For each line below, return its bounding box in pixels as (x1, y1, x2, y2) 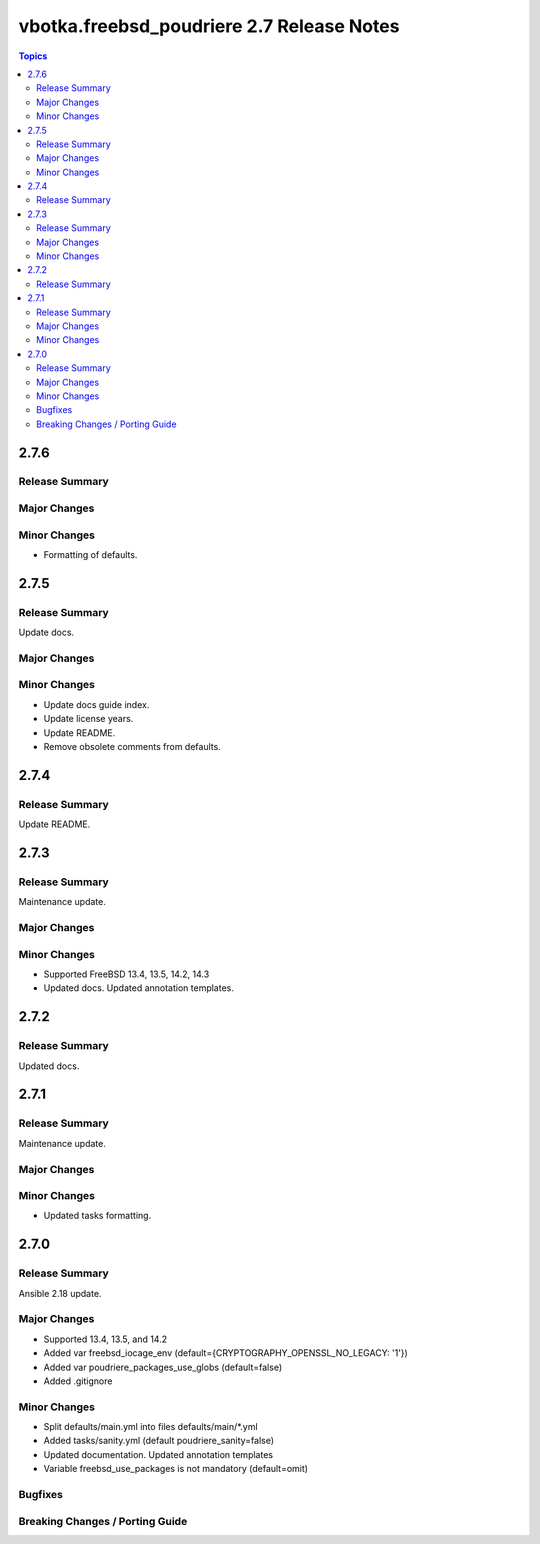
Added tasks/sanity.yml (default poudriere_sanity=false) (43, 1435, 275, 1447)
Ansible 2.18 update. (18, 1287, 102, 1299)
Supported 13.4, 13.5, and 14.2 (43, 1333, 168, 1345)
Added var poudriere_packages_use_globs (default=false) (43, 1361, 283, 1373)
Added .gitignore (43, 1375, 113, 1387)
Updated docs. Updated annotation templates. (43, 982, 235, 994)
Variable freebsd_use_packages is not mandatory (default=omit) (43, 1463, 309, 1475)
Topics (18, 50, 48, 62)
